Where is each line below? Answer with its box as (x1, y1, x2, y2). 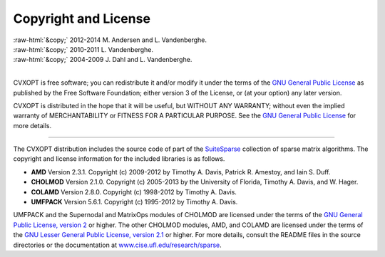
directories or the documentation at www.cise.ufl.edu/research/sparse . (13, 241, 222, 249)
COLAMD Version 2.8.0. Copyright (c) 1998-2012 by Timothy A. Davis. (31, 187, 237, 196)
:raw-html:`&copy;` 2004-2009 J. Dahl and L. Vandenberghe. (13, 56, 192, 64)
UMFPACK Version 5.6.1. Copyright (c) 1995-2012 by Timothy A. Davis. (31, 198, 238, 206)
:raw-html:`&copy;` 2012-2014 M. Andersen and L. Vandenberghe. (13, 36, 207, 44)
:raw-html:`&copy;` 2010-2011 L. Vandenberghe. (13, 45, 153, 53)
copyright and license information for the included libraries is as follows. (13, 154, 225, 163)
